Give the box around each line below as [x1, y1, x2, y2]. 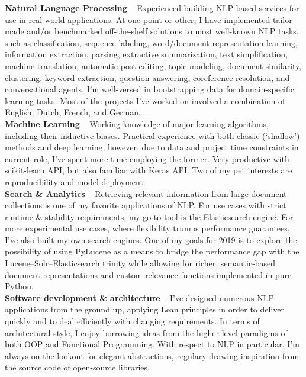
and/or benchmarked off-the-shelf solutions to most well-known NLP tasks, [27, 25, 299, 37]
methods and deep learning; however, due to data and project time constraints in [5, 141, 299, 153]
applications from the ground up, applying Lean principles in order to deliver [5, 303, 284, 315]
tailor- [272, 13, 295, 25]
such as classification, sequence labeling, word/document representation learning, [5, 36, 298, 49]
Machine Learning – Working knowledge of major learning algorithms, [5, 117, 269, 130]
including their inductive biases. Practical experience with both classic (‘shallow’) [5, 129, 300, 141]
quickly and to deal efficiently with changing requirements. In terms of [5, 315, 260, 327]
